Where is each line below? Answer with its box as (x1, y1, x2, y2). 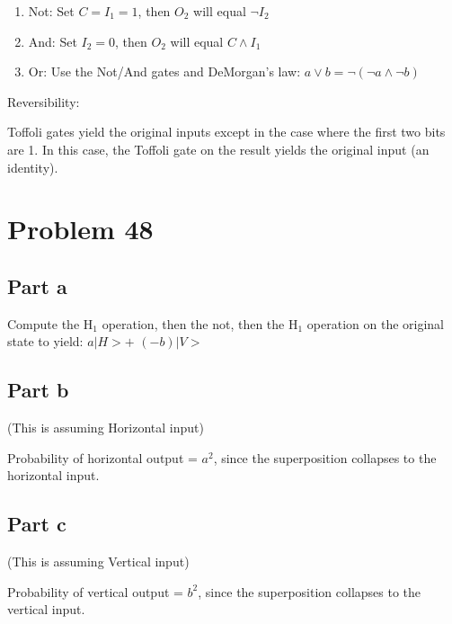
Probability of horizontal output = (7, 448, 198, 467)
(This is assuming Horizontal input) (7, 418, 204, 437)
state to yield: (7, 332, 84, 351)
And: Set (28, 31, 77, 50)
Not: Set (28, 2, 75, 20)
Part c (7, 510, 66, 538)
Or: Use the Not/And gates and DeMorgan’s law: (28, 62, 301, 81)
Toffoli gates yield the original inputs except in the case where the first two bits (7, 122, 446, 141)
